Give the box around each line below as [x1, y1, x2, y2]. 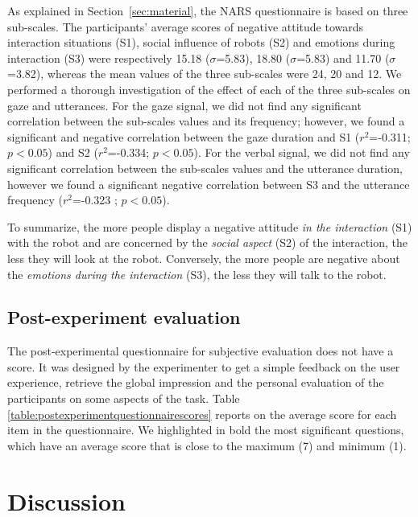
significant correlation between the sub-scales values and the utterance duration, [7, 159, 403, 176]
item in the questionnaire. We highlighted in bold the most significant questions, [7, 421, 404, 438]
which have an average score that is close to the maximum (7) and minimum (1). [7, 437, 407, 453]
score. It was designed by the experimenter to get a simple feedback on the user [7, 358, 400, 375]
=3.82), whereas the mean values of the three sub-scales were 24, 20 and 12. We [7, 65, 402, 82]
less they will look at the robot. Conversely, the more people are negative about [7, 249, 400, 266]
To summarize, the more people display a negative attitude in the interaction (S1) [7, 218, 412, 235]
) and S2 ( [48, 144, 98, 161]
